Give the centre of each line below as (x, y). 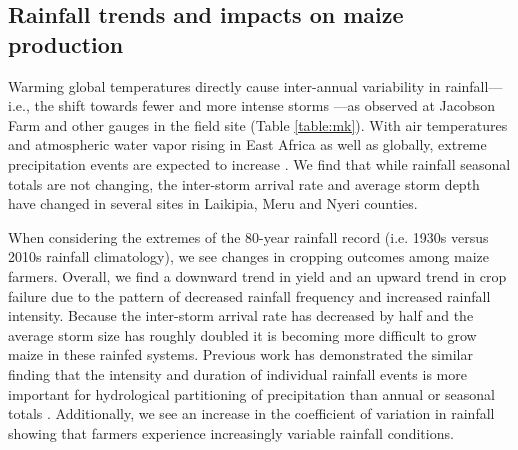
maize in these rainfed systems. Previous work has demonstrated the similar (240, 354)
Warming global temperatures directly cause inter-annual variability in (224, 85)
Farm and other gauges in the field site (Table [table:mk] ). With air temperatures (258, 124)
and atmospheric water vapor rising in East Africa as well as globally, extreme (247, 144)
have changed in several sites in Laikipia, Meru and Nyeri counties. (213, 203)
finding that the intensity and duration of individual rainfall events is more (237, 373)
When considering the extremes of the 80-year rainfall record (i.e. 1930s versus (248, 236)
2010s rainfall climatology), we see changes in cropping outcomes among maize (248, 256)
